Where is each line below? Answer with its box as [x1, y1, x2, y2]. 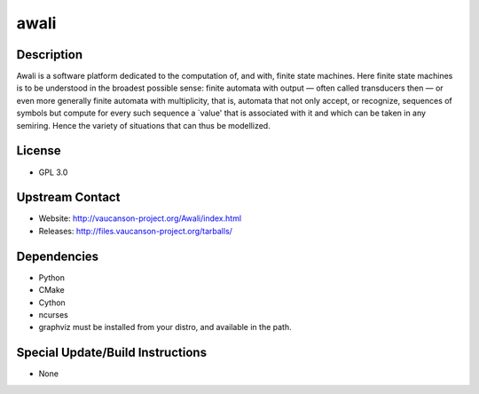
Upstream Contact [16, 190, 121, 205]
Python [38, 272, 66, 283]
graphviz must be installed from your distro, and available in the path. [38, 322, 292, 333]
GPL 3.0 [38, 167, 68, 177]
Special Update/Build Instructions [16, 345, 208, 360]
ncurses [38, 309, 68, 319]
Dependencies [16, 248, 99, 264]
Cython [38, 297, 66, 308]
